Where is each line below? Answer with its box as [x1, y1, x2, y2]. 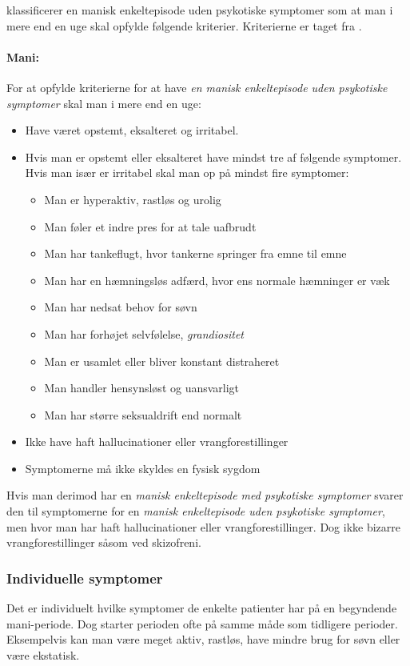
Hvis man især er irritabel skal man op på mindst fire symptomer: [25, 164, 349, 181]
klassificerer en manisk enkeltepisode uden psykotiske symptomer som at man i [6, 2, 393, 18]
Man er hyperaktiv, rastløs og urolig [44, 191, 221, 207]
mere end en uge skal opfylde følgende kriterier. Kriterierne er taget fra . [6, 17, 362, 34]
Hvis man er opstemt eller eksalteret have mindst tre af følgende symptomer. [25, 148, 402, 165]
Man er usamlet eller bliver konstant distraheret [44, 352, 280, 369]
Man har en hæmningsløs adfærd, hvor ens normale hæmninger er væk [44, 271, 390, 288]
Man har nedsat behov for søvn [44, 299, 197, 315]
